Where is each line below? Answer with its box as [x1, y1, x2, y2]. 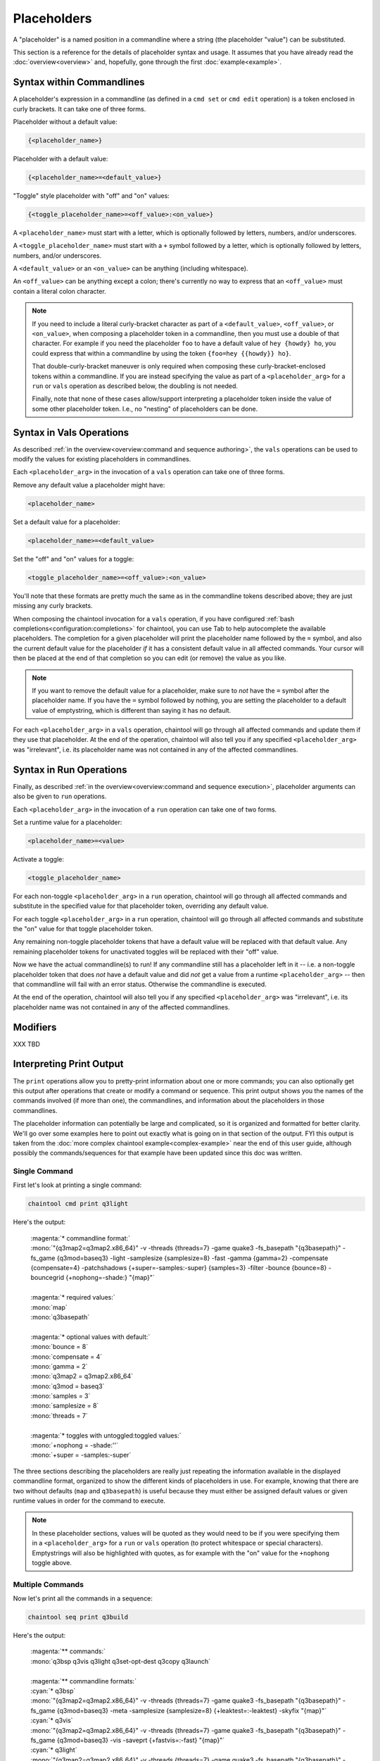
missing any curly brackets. [13, 602, 93, 610]
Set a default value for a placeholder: [13, 518, 121, 526]
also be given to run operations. [13, 792, 107, 801]
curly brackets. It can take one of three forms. [13, 104, 146, 113]
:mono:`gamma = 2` [30, 1362, 88, 1370]
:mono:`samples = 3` [30, 1392, 91, 1400]
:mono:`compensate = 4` [30, 1352, 103, 1361]
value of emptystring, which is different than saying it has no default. [32, 706, 232, 714]
